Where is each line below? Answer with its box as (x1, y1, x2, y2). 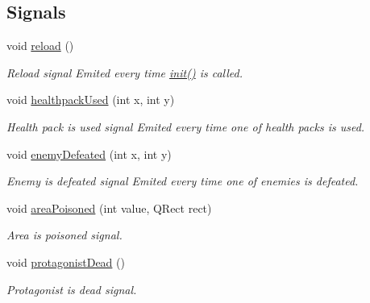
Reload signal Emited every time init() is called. (6, 64, 243, 81)
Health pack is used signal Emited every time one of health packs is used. (6, 118, 365, 135)
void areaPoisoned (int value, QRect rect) (6, 199, 212, 216)
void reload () (6, 37, 74, 54)
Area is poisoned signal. (6, 226, 123, 243)
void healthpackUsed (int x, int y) (6, 91, 175, 108)
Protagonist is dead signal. (6, 280, 137, 297)
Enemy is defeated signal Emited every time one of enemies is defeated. (6, 172, 359, 189)
